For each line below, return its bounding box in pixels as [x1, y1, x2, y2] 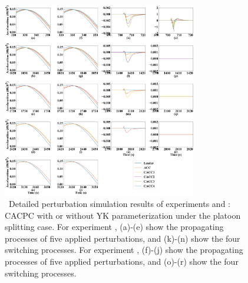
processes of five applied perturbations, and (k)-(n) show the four [5, 232, 240, 244]
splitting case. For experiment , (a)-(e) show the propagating [5, 221, 224, 233]
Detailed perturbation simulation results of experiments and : [8, 198, 230, 210]
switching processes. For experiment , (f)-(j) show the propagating [5, 243, 243, 256]
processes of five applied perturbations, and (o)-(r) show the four [5, 255, 239, 268]
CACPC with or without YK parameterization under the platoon [5, 209, 241, 221]
